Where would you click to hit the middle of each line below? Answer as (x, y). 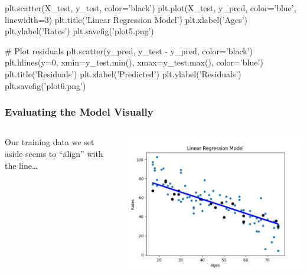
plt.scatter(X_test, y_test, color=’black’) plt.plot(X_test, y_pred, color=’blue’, (151, 8)
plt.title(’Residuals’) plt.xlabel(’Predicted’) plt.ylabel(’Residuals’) (123, 73)
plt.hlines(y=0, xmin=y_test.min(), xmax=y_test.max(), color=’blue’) (134, 62)
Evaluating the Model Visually (79, 112)
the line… (21, 165)
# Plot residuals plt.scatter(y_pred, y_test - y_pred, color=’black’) (129, 50)
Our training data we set (50, 142)
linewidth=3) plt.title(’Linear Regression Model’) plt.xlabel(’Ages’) (126, 19)
